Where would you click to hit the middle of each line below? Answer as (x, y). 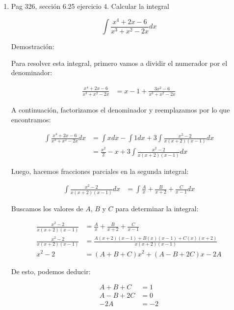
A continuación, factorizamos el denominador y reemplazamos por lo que (120, 109)
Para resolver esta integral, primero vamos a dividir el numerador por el (119, 63)
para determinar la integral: (157, 208)
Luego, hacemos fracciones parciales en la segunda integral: (100, 171)
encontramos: (31, 119)
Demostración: (33, 46)
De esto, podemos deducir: (51, 271)
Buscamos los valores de (47, 208)
